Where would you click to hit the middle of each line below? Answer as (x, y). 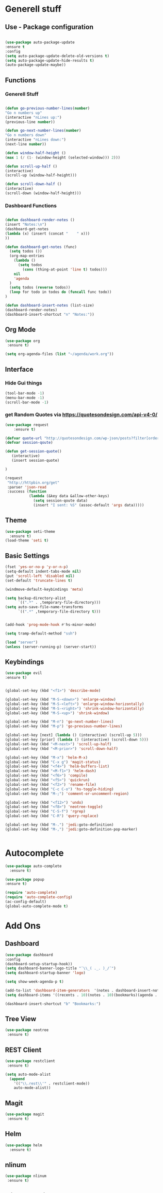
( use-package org (23, 341)
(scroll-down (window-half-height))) (43, 193)
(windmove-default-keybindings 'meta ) (44, 589)
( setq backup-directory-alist (36, 598)
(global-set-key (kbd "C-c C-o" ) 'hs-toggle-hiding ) (59, 789)
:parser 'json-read (27, 487)
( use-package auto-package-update (40, 42)
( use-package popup (25, 879)
